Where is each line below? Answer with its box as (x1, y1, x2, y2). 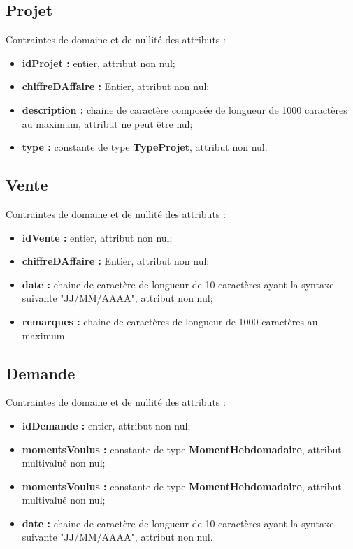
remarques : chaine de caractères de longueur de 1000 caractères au (22, 314, 318, 328)
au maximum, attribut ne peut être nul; (22, 116, 193, 131)
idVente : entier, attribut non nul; (22, 230, 173, 244)
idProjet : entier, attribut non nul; (22, 55, 175, 70)
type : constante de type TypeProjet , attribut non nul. (22, 140, 268, 154)
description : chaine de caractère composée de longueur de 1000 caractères (22, 102, 347, 117)
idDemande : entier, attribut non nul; (22, 418, 191, 432)
